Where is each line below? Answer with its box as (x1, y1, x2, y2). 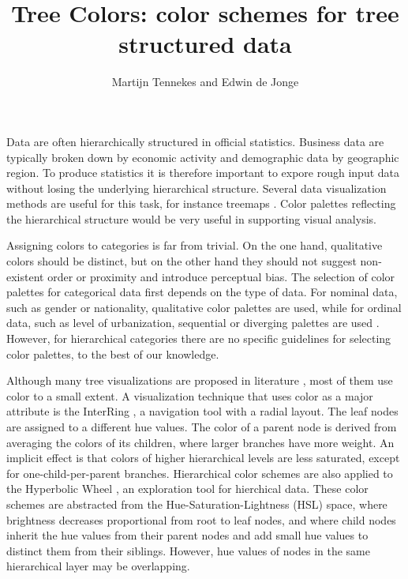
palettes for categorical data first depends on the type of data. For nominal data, (6, 284, 398, 300)
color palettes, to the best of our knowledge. (6, 345, 219, 362)
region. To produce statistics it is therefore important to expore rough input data (6, 164, 400, 181)
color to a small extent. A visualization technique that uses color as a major (6, 387, 373, 404)
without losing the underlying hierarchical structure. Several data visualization (6, 179, 387, 196)
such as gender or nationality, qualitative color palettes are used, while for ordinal (6, 299, 402, 315)
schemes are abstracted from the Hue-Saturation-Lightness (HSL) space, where (6, 495, 387, 512)
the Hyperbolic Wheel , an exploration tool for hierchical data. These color (6, 480, 369, 497)
